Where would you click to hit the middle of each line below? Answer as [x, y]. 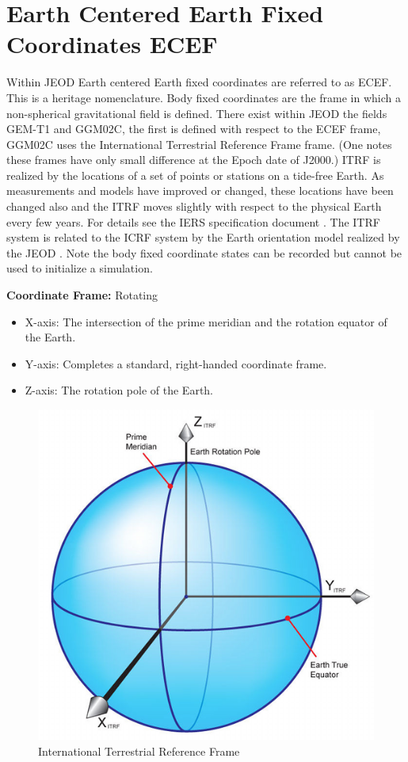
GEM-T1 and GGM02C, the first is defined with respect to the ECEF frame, [194, 129]
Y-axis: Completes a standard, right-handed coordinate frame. [176, 363]
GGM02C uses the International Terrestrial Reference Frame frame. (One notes [199, 144]
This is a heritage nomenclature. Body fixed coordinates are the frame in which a [204, 97]
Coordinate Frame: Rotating [82, 295]
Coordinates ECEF [112, 44]
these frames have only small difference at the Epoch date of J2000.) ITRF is [194, 160]
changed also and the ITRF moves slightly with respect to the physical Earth [194, 206]
